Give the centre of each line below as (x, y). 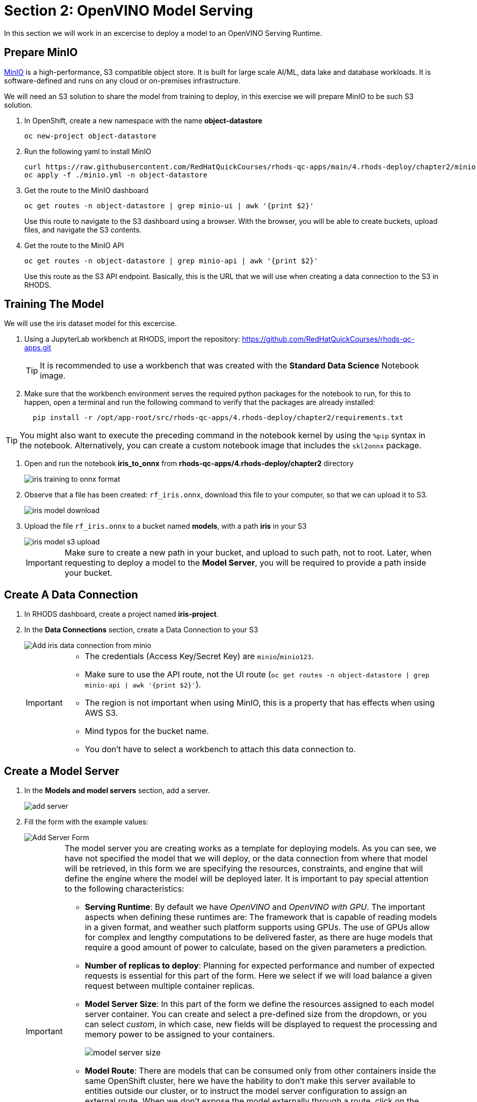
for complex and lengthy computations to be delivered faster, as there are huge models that (259, 937)
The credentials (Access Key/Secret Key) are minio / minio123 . (199, 656)
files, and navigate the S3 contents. (83, 229)
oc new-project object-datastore (90, 136)
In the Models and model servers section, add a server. (117, 791)
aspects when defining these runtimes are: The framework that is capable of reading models (261, 917)
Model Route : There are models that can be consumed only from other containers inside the (260, 1071)
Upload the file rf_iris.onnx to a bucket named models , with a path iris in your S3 (165, 526)
